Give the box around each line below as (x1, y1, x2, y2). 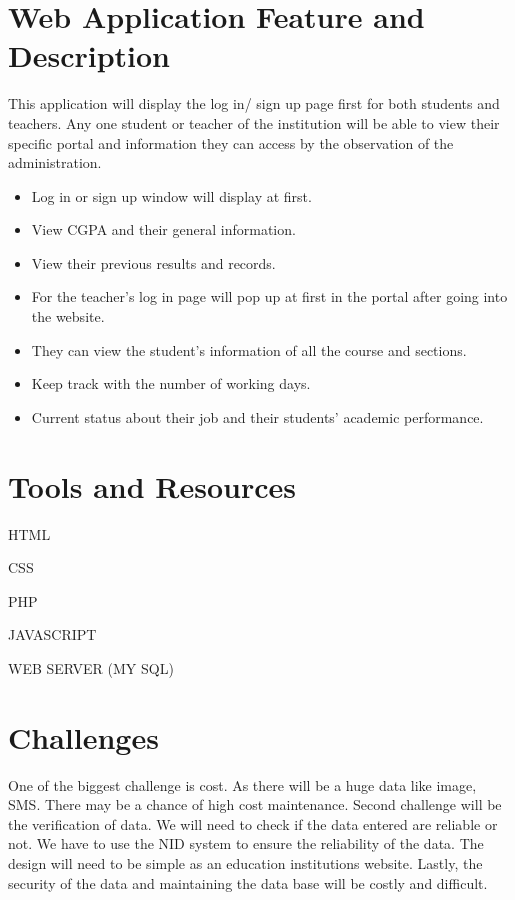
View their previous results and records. (31, 252, 276, 273)
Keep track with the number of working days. (31, 373, 311, 394)
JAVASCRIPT (8, 624, 97, 645)
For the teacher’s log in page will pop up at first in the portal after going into (31, 286, 508, 307)
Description (8, 35, 171, 76)
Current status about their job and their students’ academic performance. (31, 406, 484, 427)
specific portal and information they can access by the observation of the (8, 132, 454, 153)
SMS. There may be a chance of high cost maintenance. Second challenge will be (8, 794, 502, 815)
